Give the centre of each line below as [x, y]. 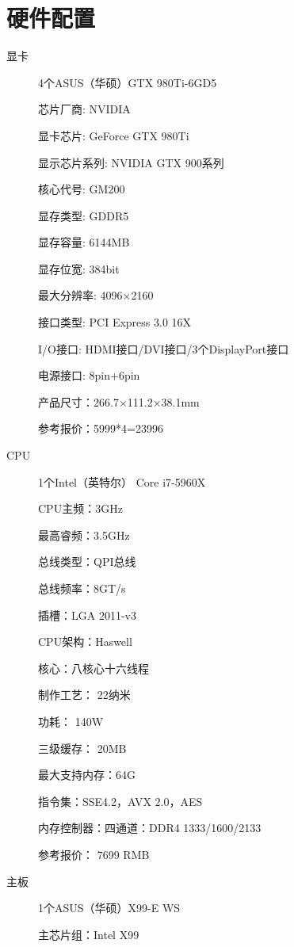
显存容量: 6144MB [84, 242]
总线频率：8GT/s [82, 588]
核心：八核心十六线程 [94, 668]
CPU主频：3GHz [80, 508]
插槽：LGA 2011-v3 [87, 615]
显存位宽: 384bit [79, 268]
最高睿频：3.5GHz [84, 535]
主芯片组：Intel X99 [89, 934]
